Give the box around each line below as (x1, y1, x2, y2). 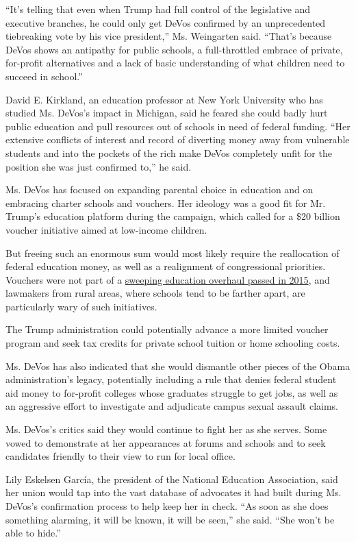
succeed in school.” (5, 69, 83, 83)
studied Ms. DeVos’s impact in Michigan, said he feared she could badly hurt (5, 106, 328, 120)
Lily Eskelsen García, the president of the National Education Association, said (5, 471, 338, 486)
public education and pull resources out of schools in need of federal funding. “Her (5, 119, 351, 133)
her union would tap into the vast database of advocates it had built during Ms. (5, 485, 342, 500)
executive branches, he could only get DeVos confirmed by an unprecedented (5, 15, 326, 29)
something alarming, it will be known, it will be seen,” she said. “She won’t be (5, 512, 335, 526)
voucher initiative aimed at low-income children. (5, 222, 207, 236)
